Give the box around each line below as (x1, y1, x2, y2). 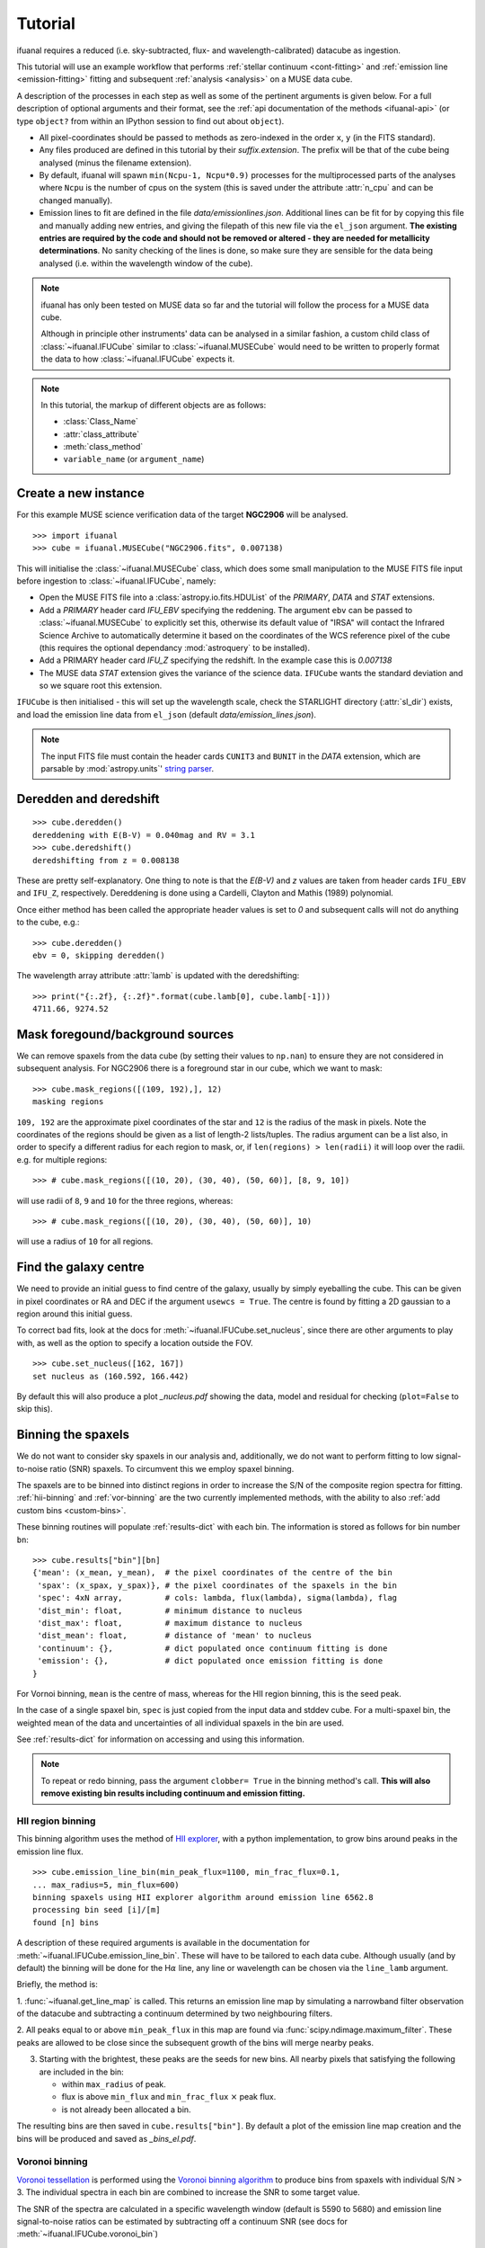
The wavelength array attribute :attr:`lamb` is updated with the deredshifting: (16, 970, 300, 981)
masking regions (32, 1097, 104, 1107)
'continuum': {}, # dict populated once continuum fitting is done (37, 1643, 388, 1654)
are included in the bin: (39, 2066, 125, 2077)
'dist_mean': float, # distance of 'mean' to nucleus (37, 1630, 313, 1641)
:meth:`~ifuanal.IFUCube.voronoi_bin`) (16, 2228, 159, 2239)
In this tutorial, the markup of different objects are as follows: (40, 399, 267, 410)
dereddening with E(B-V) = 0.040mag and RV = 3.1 (32, 830, 256, 840)
